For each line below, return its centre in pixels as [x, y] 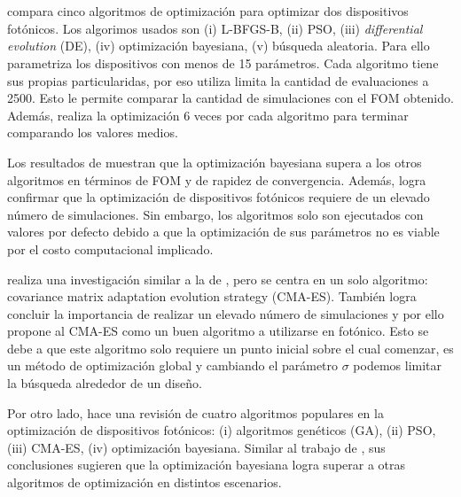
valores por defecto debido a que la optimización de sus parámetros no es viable [223, 232]
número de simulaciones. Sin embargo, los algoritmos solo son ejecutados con [215, 214]
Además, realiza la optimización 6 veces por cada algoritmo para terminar [208, 115]
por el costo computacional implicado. [110, 248]
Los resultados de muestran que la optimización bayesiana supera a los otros [215, 162]
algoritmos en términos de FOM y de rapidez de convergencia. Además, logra [217, 179]
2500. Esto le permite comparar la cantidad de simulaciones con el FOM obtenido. [230, 98]
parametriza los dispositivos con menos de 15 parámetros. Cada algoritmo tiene [223, 62]
